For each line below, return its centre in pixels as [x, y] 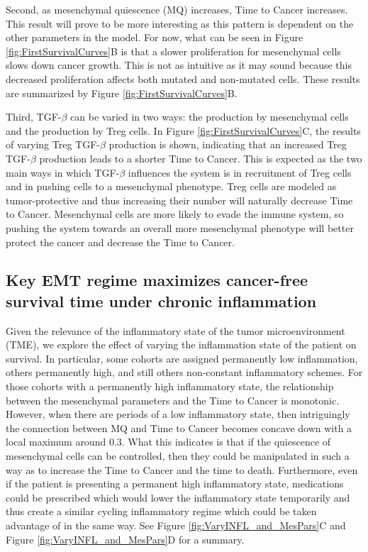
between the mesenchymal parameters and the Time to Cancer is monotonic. [173, 400]
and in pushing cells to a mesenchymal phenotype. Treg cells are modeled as [171, 186]
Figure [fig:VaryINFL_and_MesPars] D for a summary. [125, 539]
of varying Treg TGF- [53, 144]
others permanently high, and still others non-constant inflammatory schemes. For [184, 372]
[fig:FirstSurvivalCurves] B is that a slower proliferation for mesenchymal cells [173, 51]
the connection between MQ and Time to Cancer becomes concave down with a [179, 427]
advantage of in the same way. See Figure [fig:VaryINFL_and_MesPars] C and [176, 525]
